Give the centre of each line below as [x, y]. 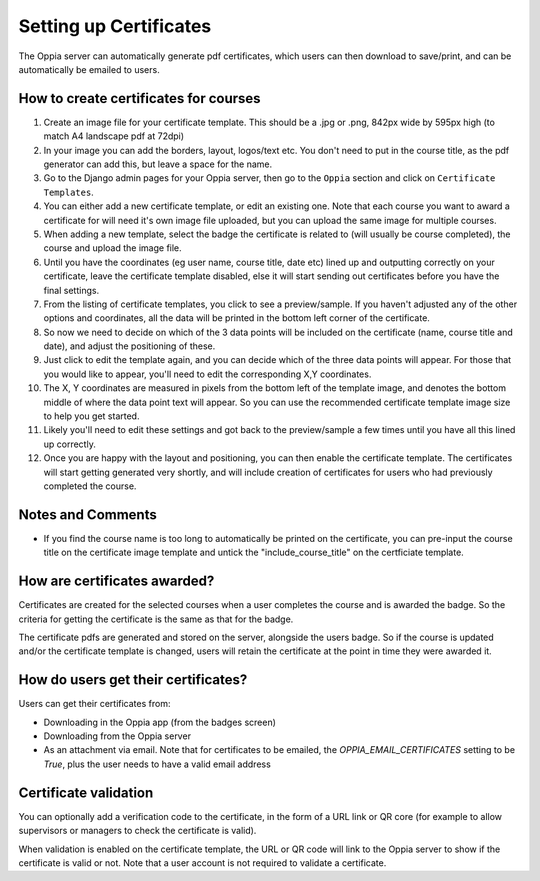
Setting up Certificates [115, 26]
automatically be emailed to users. [89, 69]
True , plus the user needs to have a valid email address [157, 764]
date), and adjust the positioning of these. [129, 346]
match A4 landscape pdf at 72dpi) [114, 136]
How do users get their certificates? [133, 680]
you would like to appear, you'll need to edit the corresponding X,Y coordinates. [207, 374]
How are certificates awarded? [116, 581]
